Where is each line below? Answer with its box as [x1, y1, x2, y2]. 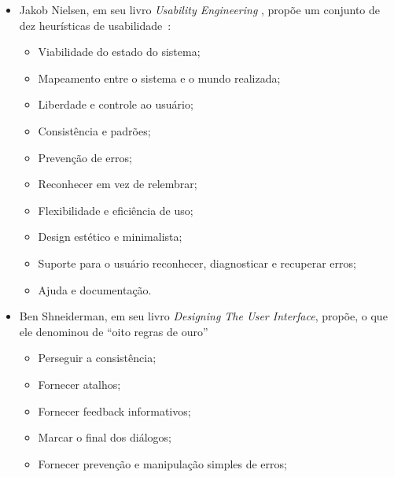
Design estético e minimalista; [38, 228, 182, 245]
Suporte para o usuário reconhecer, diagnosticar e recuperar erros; [38, 254, 356, 271]
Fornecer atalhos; [38, 375, 121, 392]
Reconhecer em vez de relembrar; [38, 176, 197, 192]
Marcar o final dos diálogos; [38, 429, 172, 446]
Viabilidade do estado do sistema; [38, 43, 201, 60]
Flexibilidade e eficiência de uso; [38, 202, 193, 218]
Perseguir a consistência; [38, 349, 156, 366]
